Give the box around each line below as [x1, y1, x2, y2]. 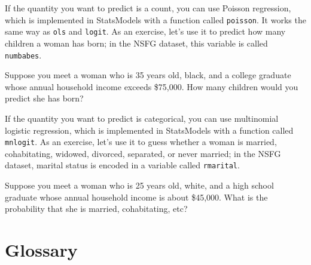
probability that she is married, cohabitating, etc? [5, 202, 188, 215]
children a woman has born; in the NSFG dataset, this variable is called [5, 36, 268, 49]
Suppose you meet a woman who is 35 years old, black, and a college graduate [5, 69, 291, 81]
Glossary [5, 238, 78, 261]
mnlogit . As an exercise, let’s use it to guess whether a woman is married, [5, 135, 277, 148]
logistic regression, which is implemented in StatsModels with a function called [5, 124, 294, 136]
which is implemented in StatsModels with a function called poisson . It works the [5, 13, 306, 26]
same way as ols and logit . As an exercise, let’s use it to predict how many [5, 25, 286, 38]
